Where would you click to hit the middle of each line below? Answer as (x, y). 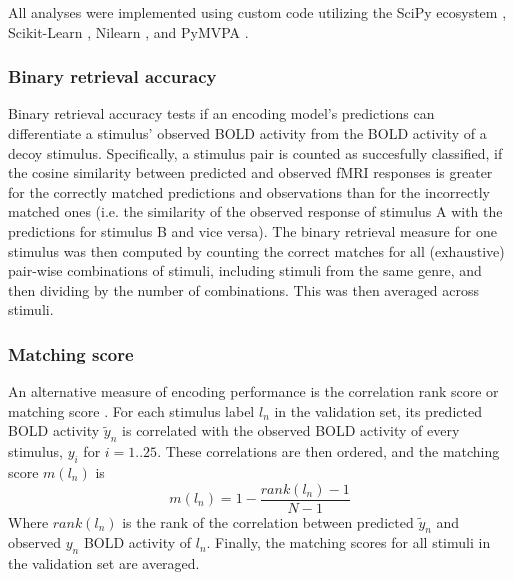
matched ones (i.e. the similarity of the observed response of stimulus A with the (255, 211)
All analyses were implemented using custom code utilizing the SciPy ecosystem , (257, 12)
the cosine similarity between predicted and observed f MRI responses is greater (250, 172)
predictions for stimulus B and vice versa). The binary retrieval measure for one (252, 230)
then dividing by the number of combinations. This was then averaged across (244, 289)
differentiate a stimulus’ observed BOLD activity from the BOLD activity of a (247, 133)
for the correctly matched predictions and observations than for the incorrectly (249, 191)
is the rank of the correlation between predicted (268, 521)
